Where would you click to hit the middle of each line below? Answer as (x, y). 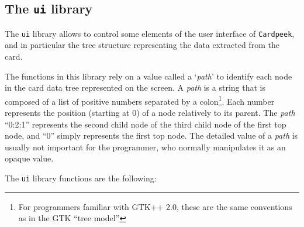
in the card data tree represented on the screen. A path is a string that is (135, 87)
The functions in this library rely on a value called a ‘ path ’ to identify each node (148, 76)
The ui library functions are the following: (81, 178)
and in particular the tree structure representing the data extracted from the (142, 45)
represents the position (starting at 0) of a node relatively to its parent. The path (150, 113)
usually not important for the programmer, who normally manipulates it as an (145, 147)
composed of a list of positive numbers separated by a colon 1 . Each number (140, 100)
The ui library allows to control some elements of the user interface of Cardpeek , (150, 33)
